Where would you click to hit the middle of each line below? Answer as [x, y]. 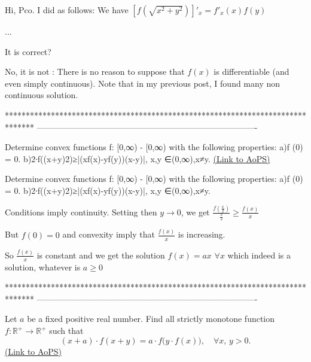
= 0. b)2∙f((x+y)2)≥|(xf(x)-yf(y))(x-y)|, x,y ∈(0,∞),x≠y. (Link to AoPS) [138, 158]
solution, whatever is [43, 267]
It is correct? [28, 51]
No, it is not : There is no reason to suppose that [95, 72]
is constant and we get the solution [101, 255]
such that [66, 331]
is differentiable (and [251, 72]
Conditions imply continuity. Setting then [81, 212]
